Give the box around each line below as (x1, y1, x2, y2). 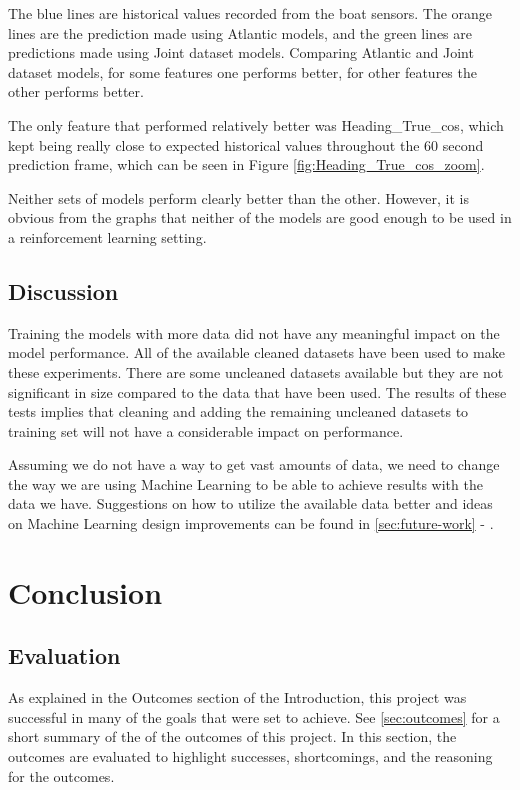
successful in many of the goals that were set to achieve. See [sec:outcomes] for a (8, 706, 500, 727)
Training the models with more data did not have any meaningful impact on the (8, 322, 500, 343)
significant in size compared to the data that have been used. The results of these (8, 381, 507, 402)
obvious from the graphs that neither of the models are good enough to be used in (8, 207, 512, 228)
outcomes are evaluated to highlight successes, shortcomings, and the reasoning (8, 746, 493, 767)
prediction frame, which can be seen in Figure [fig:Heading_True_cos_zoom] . (8, 154, 485, 175)
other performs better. (8, 81, 144, 102)
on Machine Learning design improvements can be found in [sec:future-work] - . (8, 513, 494, 534)
